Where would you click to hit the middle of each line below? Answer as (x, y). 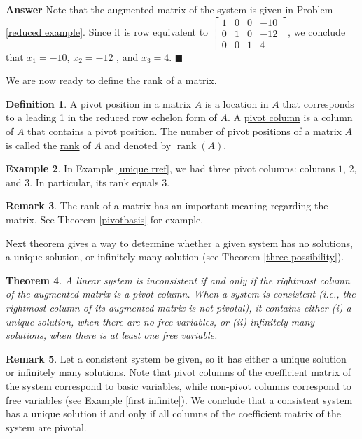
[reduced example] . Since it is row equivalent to (107, 32)
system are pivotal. (46, 427)
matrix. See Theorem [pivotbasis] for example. (105, 219)
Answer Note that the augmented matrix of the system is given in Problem (169, 9)
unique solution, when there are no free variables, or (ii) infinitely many (160, 321)
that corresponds (318, 103)
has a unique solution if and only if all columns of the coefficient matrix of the (174, 413)
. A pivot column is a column (290, 117)
